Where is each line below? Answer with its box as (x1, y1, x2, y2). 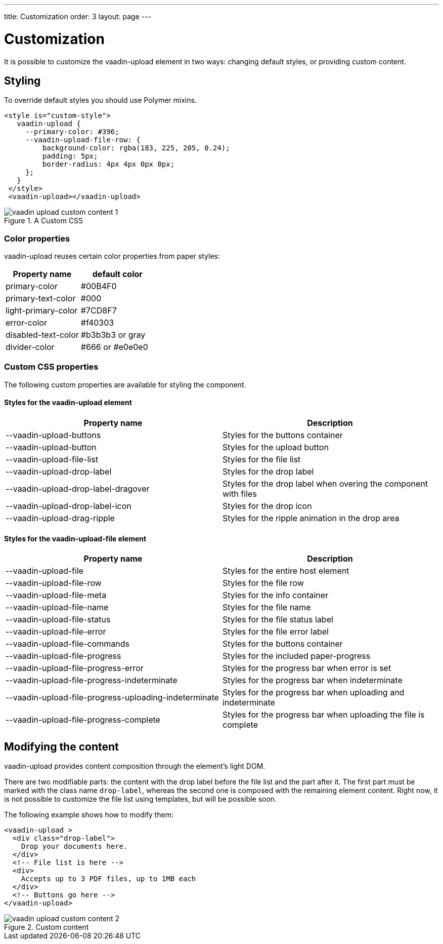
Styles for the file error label (223, 626, 329, 637)
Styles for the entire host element (223, 566, 349, 576)
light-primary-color (6, 305, 78, 316)
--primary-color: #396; (25, 128, 119, 136)
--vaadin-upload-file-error (6, 626, 106, 637)
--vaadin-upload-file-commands (6, 639, 129, 649)
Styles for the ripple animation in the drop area (223, 513, 400, 524)
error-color (6, 318, 47, 328)
